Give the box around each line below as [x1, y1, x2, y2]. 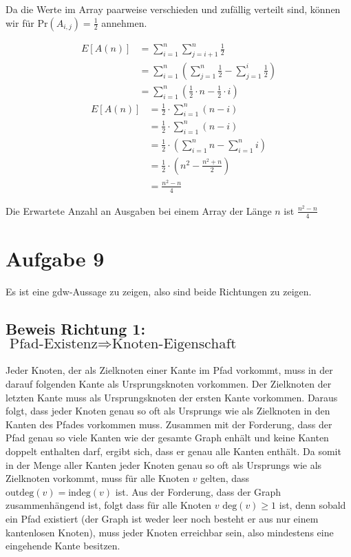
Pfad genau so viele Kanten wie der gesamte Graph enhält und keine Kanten [6, 430, 329, 445]
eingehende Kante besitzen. [6, 538, 120, 553]
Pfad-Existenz [9, 337, 98, 351]
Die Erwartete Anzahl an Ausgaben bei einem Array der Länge [6, 203, 272, 218]
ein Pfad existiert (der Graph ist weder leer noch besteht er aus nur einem [6, 511, 319, 525]
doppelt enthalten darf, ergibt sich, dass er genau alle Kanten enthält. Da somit [6, 443, 341, 458]
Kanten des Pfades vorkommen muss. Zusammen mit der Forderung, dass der [6, 417, 332, 431]
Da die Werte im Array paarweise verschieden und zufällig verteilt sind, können [6, 2, 341, 16]
